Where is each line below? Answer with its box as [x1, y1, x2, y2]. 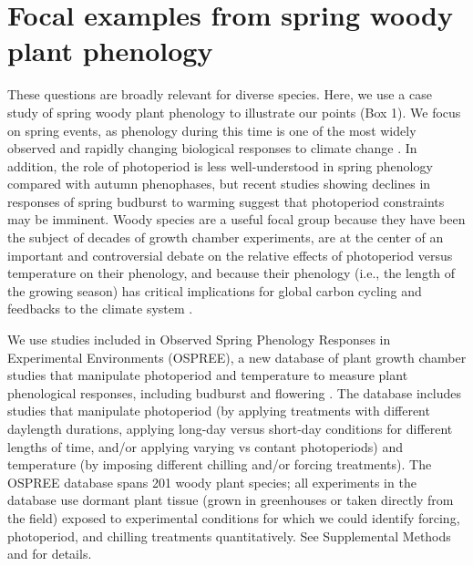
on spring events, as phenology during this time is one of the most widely [7, 120, 416, 139]
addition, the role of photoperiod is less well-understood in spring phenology [7, 156, 433, 175]
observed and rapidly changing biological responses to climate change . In [7, 139, 417, 158]
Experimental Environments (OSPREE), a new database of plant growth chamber [7, 347, 467, 366]
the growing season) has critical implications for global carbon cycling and [7, 281, 422, 300]
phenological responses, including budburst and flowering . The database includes [7, 383, 462, 402]
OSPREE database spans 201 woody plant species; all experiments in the [7, 472, 416, 491]
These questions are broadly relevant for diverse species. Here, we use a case [7, 85, 432, 104]
